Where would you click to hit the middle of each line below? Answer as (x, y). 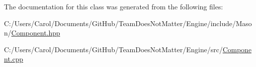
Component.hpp (36, 33)
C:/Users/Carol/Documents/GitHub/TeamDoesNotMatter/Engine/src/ (113, 49)
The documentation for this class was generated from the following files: (114, 6)
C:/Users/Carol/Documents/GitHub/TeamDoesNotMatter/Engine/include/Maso (128, 23)
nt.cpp (14, 59)
